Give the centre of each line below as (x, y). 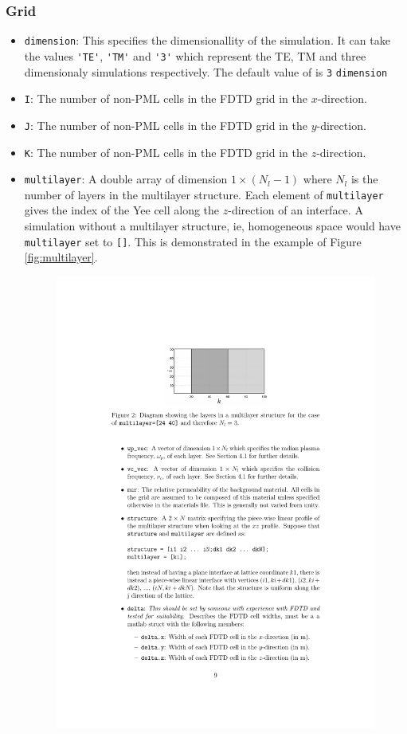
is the (364, 179)
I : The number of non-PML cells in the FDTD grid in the (166, 98)
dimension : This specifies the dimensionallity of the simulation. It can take (207, 40)
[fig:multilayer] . (61, 257)
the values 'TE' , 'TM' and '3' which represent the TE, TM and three (195, 55)
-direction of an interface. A (295, 210)
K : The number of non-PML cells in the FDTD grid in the (166, 152)
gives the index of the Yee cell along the (122, 210)
